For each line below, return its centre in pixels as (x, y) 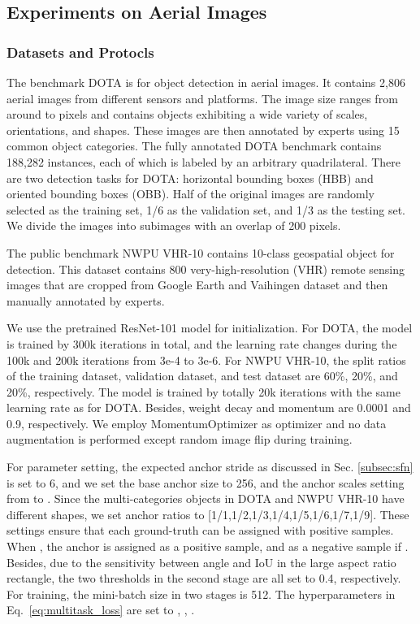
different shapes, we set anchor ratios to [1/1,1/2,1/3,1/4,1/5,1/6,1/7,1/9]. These (208, 514)
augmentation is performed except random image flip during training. (180, 439)
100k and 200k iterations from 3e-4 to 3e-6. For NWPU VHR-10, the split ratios (206, 360)
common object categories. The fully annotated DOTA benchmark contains (194, 146)
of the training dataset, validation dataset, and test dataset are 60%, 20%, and (202, 376)
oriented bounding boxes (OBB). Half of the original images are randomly (191, 194)
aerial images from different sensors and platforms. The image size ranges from (202, 98)
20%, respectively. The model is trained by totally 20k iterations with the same (204, 391)
